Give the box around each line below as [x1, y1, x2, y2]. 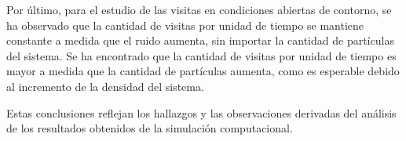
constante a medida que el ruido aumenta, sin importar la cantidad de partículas [6, 32, 394, 49]
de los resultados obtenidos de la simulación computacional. [6, 120, 293, 136]
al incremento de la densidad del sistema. [6, 78, 204, 94]
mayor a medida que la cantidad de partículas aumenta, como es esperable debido [6, 63, 400, 79]
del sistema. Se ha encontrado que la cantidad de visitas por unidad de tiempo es [6, 47, 397, 63]
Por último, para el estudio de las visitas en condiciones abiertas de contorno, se [6, 2, 392, 17]
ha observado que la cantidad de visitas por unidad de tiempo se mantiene [6, 16, 364, 33]
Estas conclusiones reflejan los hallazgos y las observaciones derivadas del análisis [6, 104, 397, 121]
